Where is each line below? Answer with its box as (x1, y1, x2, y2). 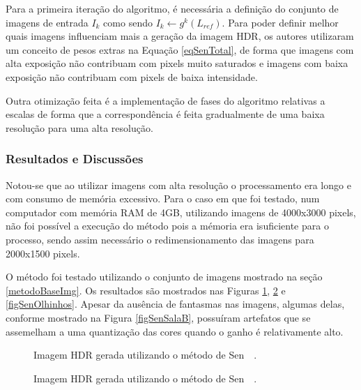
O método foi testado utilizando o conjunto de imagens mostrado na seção (6, 269, 323, 284)
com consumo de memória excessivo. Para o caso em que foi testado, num (6, 191, 320, 206)
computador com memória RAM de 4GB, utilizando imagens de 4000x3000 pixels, (6, 204, 356, 219)
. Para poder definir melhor (222, 15, 339, 29)
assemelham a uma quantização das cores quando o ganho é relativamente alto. (6, 324, 344, 338)
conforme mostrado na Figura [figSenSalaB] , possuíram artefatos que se (6, 310, 311, 324)
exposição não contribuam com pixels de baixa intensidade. (6, 69, 258, 84)
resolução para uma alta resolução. (6, 120, 153, 135)
